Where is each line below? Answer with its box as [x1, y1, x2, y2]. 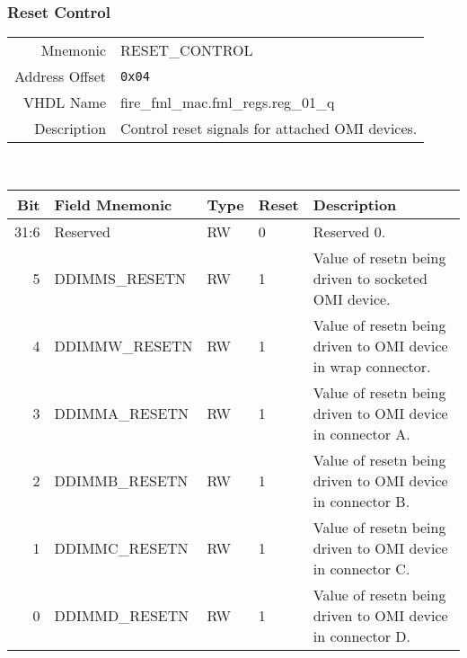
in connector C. [313, 557, 410, 579]
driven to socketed [313, 267, 427, 289]
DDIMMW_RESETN [54, 334, 193, 356]
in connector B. [313, 490, 410, 511]
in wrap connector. [313, 355, 431, 377]
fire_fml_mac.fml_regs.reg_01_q [120, 92, 335, 113]
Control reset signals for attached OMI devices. [120, 118, 418, 139]
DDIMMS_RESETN [54, 267, 186, 289]
